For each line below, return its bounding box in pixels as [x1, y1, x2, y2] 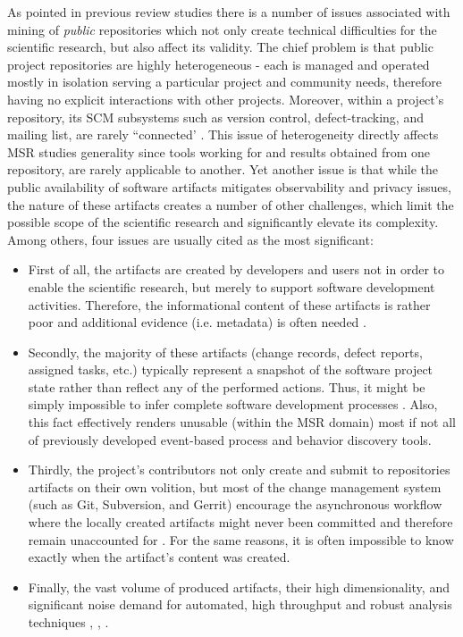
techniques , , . [28, 613, 109, 631]
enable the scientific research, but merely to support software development [28, 277, 435, 296]
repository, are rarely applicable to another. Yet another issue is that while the [7, 160, 439, 179]
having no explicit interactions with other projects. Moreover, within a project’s [7, 89, 444, 108]
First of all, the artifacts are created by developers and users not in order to [28, 260, 445, 279]
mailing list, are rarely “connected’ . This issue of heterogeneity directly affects [7, 125, 439, 144]
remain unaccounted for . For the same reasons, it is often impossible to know [28, 530, 454, 549]
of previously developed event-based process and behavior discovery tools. [28, 430, 432, 448]
